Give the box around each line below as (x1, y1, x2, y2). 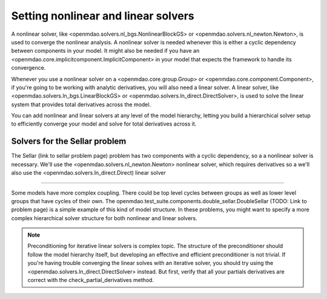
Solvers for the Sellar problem (11, 136, 127, 147)
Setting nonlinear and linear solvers (11, 9, 195, 22)
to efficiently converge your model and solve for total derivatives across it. (11, 120, 197, 127)
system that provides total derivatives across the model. (11, 101, 151, 108)
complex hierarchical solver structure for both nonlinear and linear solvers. (11, 214, 198, 221)
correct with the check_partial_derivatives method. (27, 277, 154, 284)
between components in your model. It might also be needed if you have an (11, 47, 200, 55)
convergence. (11, 64, 46, 72)
